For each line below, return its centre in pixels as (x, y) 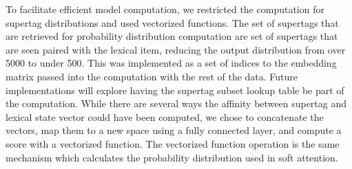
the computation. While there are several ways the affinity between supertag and (176, 103)
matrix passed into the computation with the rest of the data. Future (152, 76)
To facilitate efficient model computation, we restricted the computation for (165, 9)
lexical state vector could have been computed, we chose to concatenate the (165, 116)
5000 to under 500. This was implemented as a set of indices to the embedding (171, 63)
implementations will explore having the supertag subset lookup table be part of (175, 90)
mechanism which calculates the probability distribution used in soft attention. (172, 157)
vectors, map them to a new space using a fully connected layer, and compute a (174, 130)
